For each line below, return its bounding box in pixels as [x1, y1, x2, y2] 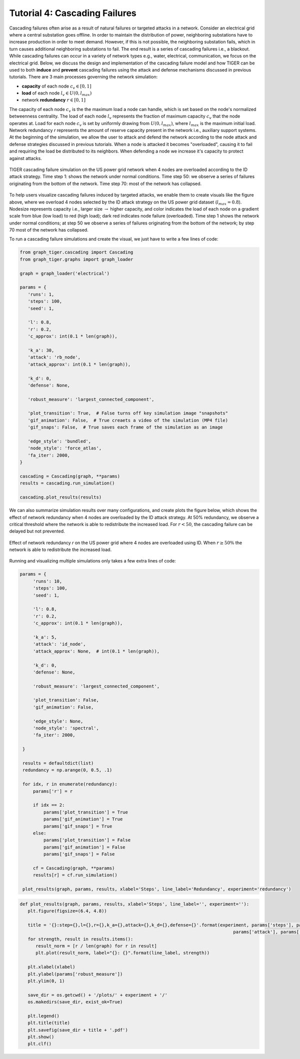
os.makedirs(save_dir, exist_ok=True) [27, 999, 123, 1005]
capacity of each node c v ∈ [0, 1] [21, 83, 92, 90]
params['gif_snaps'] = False [43, 851, 115, 857]
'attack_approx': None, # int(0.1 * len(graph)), [32, 648, 160, 654]
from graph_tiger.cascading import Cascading [19, 249, 133, 255]
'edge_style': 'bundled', [27, 438, 91, 444]
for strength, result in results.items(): [27, 936, 133, 942]
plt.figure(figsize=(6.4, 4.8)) [27, 908, 107, 913]
